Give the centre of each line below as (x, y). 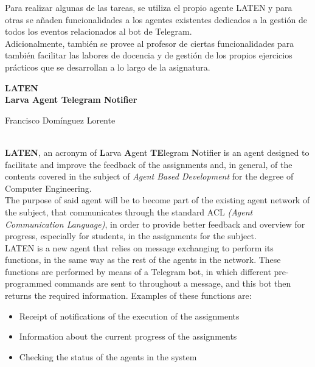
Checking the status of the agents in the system (108, 356)
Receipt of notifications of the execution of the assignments (129, 316)
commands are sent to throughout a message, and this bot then (173, 283)
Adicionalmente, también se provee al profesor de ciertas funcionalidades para (150, 43)
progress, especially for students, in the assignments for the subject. (131, 236)
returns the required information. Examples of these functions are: (128, 295)
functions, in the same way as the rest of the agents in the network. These (143, 260)
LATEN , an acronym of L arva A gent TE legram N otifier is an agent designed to (157, 152)
